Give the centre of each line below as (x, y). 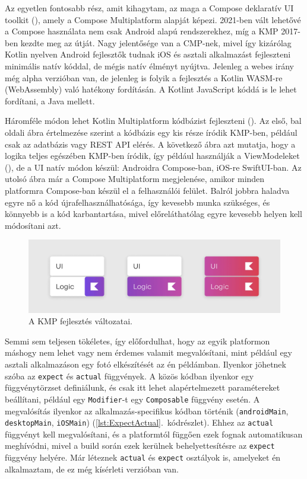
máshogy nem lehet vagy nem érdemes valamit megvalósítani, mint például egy (148, 352)
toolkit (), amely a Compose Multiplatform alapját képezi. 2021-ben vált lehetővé (153, 19)
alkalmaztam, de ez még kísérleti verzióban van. (92, 469)
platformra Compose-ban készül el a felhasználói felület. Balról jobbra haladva (147, 190)
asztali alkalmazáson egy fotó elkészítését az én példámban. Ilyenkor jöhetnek (145, 364)
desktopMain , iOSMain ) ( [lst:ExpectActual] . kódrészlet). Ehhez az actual (139, 422)
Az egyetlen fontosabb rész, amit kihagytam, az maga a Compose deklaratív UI (149, 8)
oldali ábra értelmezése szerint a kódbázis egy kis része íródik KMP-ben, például (151, 132)
